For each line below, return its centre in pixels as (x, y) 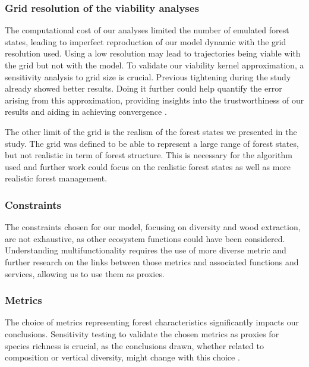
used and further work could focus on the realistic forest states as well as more (148, 166)
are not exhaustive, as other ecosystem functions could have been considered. (145, 238)
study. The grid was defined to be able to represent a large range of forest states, (152, 143)
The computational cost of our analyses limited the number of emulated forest (147, 30)
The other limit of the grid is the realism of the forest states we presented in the (151, 131)
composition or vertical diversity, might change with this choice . (122, 357)
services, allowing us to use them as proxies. (85, 273)
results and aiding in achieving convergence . (86, 112)
